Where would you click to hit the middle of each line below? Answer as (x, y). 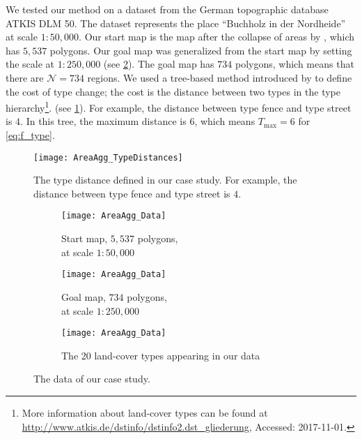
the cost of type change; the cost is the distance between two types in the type (173, 91)
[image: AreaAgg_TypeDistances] (108, 157)
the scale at (30, 64)
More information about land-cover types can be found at (145, 412)
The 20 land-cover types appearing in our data (161, 355)
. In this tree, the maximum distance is (103, 121)
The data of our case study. (92, 379)
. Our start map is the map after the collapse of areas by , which (217, 37)
